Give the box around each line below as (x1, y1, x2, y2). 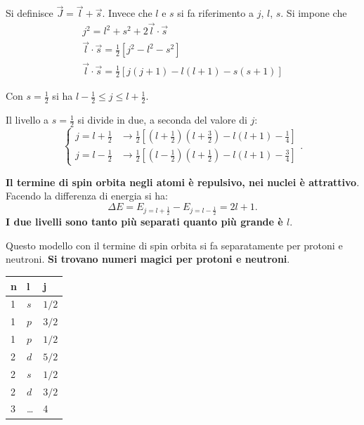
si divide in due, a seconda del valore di (77, 112, 247, 127)
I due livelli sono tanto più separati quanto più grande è (6, 214, 283, 229)
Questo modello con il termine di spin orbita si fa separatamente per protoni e (6, 237, 343, 252)
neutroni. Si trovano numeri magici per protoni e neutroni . (6, 251, 290, 266)
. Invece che (102, 6, 152, 20)
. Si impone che (280, 6, 347, 20)
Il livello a (6, 112, 49, 127)
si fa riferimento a (177, 6, 254, 20)
